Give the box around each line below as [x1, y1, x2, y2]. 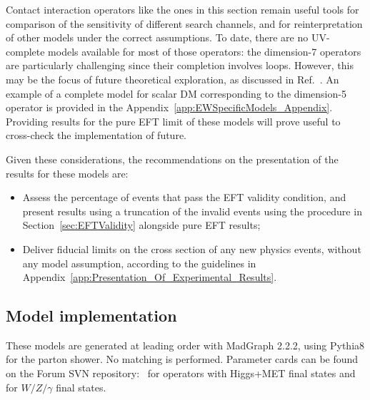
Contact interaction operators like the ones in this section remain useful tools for [6, 2, 359, 16]
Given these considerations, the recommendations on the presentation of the [6, 151, 339, 166]
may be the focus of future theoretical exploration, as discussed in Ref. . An [6, 71, 339, 86]
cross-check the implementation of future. [6, 128, 186, 143]
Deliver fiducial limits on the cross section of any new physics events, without [22, 241, 361, 256]
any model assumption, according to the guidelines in [22, 255, 256, 270]
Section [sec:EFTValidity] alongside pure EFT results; [22, 217, 261, 232]
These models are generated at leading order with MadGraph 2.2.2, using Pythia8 [6, 337, 365, 352]
